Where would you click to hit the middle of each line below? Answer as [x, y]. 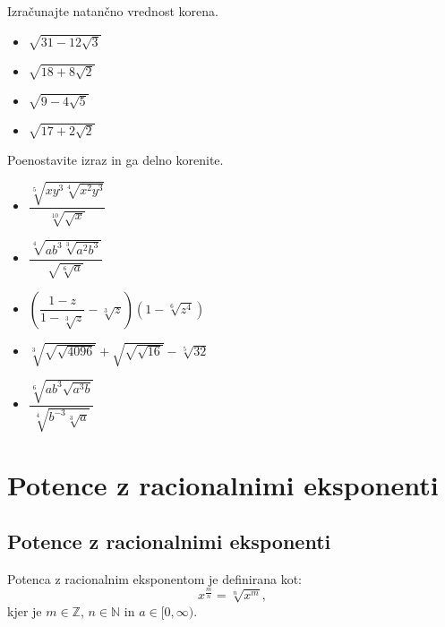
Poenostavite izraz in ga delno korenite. [116, 159]
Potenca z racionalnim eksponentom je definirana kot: [154, 578]
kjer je [25, 610]
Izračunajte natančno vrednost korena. [113, 11]
